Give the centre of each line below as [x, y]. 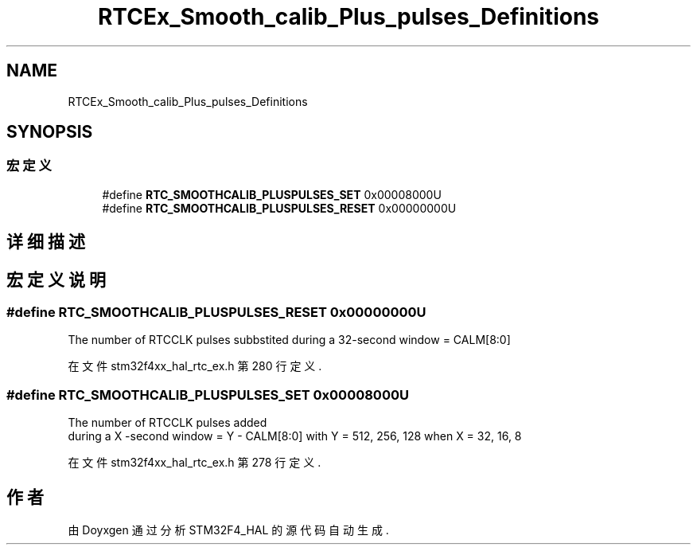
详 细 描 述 [46, 242]
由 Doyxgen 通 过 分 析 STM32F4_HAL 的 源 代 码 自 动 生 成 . [228, 530]
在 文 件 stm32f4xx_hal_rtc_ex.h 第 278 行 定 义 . [195, 463]
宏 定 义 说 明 [56, 279]
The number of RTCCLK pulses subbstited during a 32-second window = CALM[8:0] [289, 340]
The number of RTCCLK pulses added [167, 423]
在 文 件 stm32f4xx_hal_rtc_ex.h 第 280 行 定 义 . [195, 366]
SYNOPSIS [50, 132]
